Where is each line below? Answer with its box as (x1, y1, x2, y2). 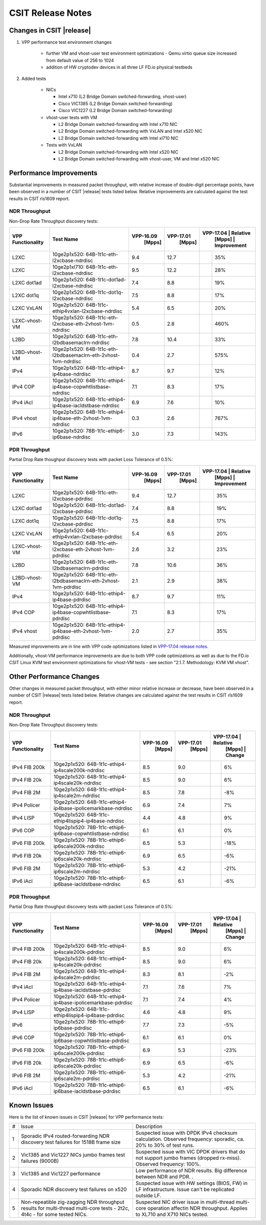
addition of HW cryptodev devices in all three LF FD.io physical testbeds (46, 64, 193, 70)
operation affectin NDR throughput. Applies (147, 1205, 248, 1212)
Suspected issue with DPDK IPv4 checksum (135, 1130, 237, 1137)
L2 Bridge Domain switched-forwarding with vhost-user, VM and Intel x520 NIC (58, 156, 220, 161)
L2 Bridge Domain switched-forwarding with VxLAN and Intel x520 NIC (58, 128, 203, 134)
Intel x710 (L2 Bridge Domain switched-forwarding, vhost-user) (58, 94, 187, 100)
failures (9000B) (21, 1158, 59, 1165)
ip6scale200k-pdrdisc (53, 1050, 105, 1057)
